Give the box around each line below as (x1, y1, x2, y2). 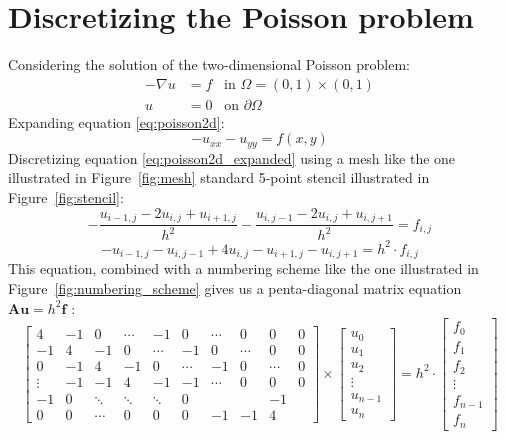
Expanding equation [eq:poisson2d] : (8, 111, 225, 132)
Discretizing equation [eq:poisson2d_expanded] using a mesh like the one (8, 147, 456, 168)
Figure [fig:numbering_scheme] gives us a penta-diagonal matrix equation (8, 277, 462, 298)
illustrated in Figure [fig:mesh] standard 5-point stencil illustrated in (8, 167, 430, 188)
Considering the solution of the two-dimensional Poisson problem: (8, 54, 411, 75)
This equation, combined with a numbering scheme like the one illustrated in (8, 258, 479, 279)
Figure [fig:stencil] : (8, 187, 124, 208)
